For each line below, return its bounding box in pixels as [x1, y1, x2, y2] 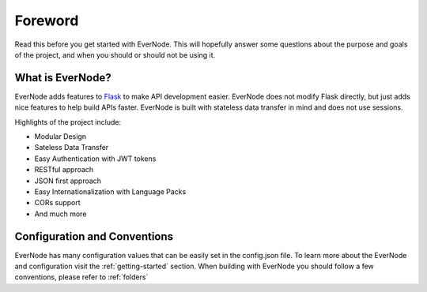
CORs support [34, 198, 81, 208]
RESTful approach [34, 165, 94, 174]
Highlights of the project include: [14, 117, 122, 126]
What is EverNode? [14, 71, 111, 84]
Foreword [14, 12, 79, 29]
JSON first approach [34, 176, 102, 185]
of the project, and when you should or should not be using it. [14, 50, 216, 59]
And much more [34, 209, 87, 219]
